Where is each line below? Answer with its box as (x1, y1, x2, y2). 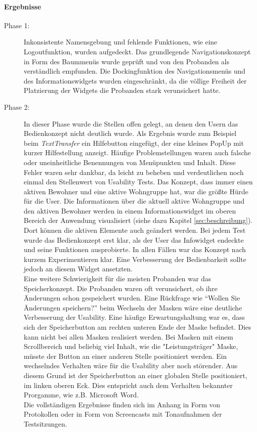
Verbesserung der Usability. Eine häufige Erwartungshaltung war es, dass (24, 312, 245, 322)
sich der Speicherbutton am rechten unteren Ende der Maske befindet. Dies (24, 322, 252, 332)
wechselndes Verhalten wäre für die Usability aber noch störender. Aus (24, 360, 238, 371)
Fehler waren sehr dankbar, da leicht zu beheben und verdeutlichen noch (24, 167, 244, 177)
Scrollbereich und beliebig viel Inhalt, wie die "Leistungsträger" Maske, (24, 341, 238, 351)
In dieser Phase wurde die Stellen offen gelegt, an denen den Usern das (24, 118, 238, 129)
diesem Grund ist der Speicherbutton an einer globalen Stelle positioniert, (24, 370, 248, 380)
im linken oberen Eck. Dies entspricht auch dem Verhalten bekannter (24, 380, 233, 390)
